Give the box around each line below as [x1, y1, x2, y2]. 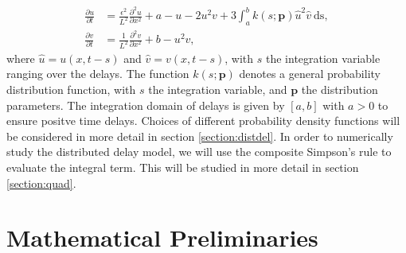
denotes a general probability [239, 65, 381, 82]
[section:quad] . [6, 174, 76, 191]
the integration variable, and [148, 81, 287, 98]
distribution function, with [6, 81, 136, 98]
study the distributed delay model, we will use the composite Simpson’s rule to [6, 143, 392, 160]
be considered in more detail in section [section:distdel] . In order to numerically [6, 127, 393, 144]
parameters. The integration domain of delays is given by [6, 96, 285, 113]
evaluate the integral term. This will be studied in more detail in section [6, 159, 359, 176]
